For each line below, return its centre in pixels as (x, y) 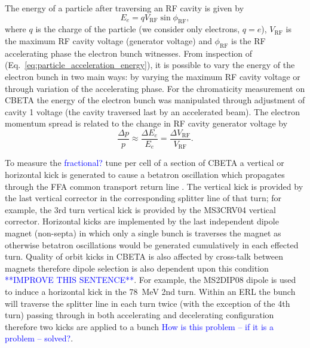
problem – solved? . (39, 338)
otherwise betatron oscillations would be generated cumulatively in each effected (152, 244)
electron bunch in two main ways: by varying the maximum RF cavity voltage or (153, 76)
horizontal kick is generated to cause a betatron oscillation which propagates (145, 175)
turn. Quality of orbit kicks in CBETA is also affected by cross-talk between (144, 256)
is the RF (248, 40)
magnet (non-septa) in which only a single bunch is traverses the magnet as (143, 233)
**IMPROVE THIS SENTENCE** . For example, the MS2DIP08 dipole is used (151, 280)
